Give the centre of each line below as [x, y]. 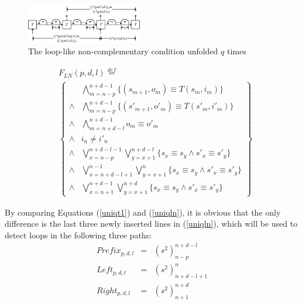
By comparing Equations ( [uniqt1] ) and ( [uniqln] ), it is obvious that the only [143, 212]
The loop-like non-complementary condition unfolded [123, 51]
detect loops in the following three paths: [78, 235]
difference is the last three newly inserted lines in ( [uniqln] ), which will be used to [151, 223]
